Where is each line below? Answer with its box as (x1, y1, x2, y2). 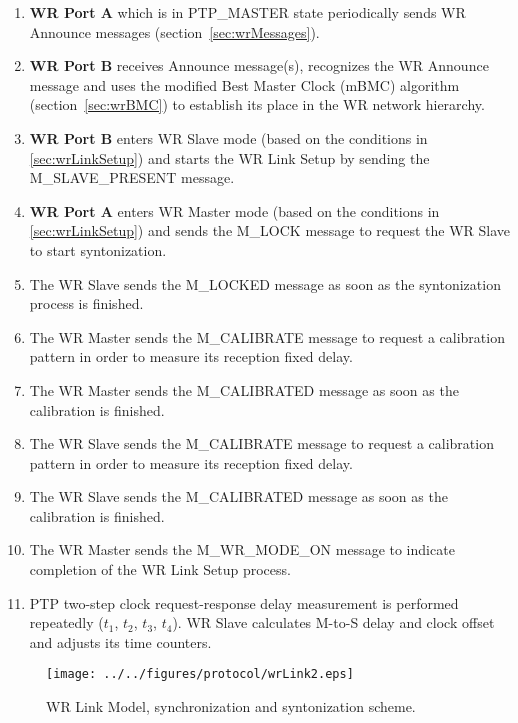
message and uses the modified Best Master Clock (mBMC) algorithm (29, 74, 460, 95)
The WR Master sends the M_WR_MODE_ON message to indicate (29, 539, 455, 560)
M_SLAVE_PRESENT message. (29, 167, 235, 188)
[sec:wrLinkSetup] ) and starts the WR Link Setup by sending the (29, 147, 430, 168)
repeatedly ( (29, 612, 104, 633)
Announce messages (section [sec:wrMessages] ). (29, 21, 320, 42)
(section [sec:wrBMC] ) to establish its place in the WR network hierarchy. (29, 94, 485, 115)
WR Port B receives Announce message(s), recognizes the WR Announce (29, 55, 489, 76)
